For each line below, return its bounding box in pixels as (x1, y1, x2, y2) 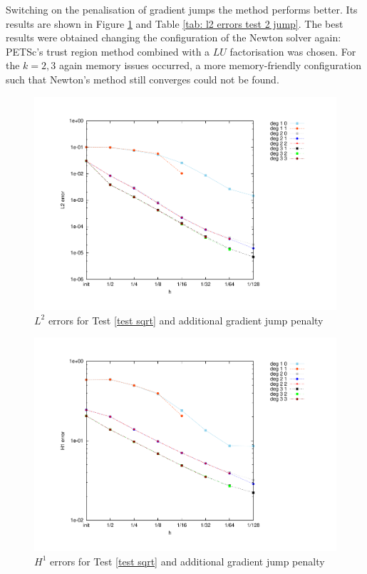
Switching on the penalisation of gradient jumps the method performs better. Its (6, 2, 358, 16)
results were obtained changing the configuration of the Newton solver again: (6, 30, 341, 45)
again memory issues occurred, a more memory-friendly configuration (58, 58, 361, 73)
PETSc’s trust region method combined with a (6, 43, 210, 58)
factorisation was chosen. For (229, 43, 356, 58)
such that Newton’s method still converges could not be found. (6, 71, 279, 86)
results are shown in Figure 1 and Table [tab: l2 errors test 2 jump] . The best (6, 16, 343, 31)
